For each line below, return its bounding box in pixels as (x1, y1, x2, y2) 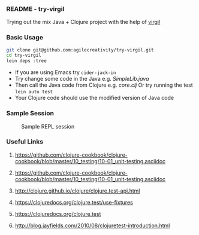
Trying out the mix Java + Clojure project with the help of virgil (6, 19, 161, 26)
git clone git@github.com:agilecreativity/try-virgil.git (6, 47, 154, 53)
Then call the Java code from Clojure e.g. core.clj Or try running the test (14, 81, 193, 88)
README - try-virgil (6, 5, 65, 13)
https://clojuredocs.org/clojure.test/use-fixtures (14, 199, 133, 206)
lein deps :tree (6, 58, 47, 64)
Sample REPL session (21, 123, 75, 130)
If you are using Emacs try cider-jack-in (14, 69, 116, 76)
